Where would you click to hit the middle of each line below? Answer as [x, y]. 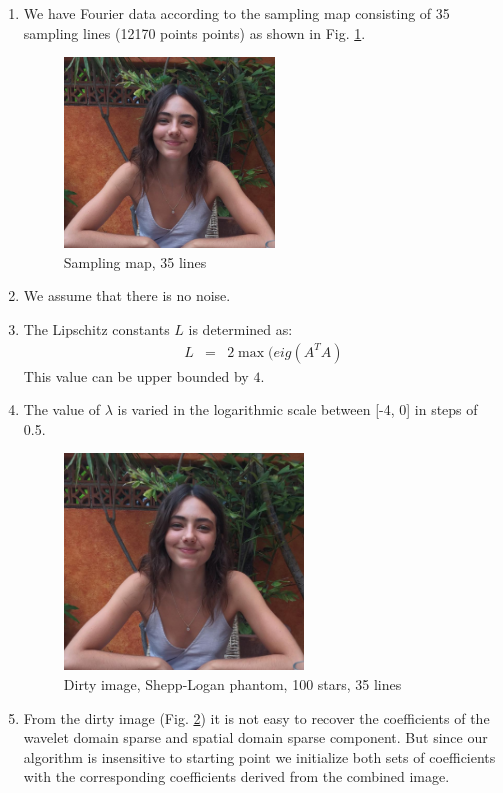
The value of [62, 409]
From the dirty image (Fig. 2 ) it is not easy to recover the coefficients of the [256, 717]
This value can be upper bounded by [136, 375]
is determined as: [240, 328]
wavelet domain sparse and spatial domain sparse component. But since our [255, 737]
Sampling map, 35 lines [135, 261]
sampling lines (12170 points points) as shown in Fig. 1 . [194, 32]
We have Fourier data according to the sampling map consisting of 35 [236, 13]
